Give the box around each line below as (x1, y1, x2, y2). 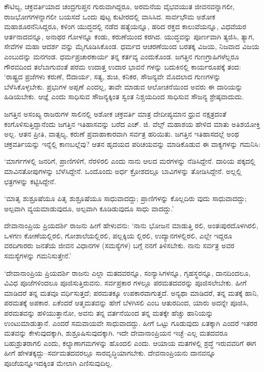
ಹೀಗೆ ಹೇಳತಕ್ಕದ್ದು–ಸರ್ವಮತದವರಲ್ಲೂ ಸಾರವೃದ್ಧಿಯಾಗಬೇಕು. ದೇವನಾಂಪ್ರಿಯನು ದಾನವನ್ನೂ (4, 347, 216, 358)
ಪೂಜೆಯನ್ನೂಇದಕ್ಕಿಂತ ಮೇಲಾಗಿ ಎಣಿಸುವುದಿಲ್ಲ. (4, 358, 113, 368)
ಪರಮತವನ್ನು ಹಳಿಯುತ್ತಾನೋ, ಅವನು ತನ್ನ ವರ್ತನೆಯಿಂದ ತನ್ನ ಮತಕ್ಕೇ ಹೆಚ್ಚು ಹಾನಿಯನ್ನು (4, 308, 213, 318)
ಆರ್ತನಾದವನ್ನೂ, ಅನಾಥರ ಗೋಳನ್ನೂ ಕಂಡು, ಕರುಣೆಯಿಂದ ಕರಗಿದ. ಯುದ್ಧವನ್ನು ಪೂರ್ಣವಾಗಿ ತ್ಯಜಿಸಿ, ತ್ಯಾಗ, (4, 31, 254, 41)
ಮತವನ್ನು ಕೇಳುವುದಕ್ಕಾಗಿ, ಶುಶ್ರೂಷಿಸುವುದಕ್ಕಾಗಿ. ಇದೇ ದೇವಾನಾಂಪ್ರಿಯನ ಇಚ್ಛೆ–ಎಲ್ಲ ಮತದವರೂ (4, 327, 228, 338)
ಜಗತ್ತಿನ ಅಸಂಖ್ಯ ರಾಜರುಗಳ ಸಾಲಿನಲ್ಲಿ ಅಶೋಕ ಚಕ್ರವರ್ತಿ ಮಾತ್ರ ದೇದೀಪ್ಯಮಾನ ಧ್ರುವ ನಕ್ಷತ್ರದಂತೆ (4, 108, 227, 119)
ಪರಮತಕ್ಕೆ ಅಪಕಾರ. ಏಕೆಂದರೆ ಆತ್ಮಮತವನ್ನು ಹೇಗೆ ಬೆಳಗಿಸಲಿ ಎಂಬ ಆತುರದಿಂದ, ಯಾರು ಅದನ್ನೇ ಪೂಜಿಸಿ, (4, 297, 249, 308)
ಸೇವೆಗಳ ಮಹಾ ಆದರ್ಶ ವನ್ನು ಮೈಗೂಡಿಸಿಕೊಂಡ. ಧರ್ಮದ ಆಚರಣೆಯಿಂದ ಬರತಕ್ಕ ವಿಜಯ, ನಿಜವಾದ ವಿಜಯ (4, 41, 259, 52)
